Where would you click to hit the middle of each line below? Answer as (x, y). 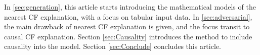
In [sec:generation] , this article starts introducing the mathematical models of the (130, 7)
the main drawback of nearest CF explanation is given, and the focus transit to (127, 26)
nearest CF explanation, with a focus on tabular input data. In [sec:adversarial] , (128, 16)
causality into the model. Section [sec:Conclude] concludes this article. (113, 46)
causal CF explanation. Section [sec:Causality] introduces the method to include (128, 36)
